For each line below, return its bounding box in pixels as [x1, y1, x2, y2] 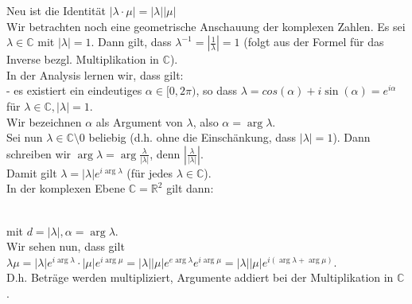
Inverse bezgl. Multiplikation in [6, 51, 159, 68]
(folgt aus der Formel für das [243, 33, 384, 50]
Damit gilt [6, 164, 57, 181]
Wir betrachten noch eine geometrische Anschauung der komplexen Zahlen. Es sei [6, 18, 406, 34]
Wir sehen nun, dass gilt [6, 238, 125, 255]
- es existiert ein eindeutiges [6, 82, 142, 99]
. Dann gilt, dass [91, 33, 172, 50]
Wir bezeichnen [6, 113, 82, 130]
